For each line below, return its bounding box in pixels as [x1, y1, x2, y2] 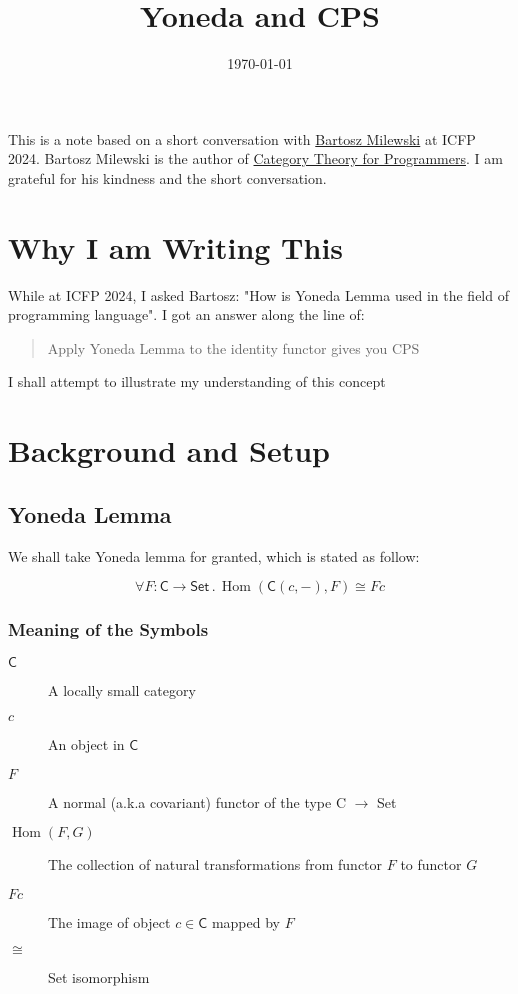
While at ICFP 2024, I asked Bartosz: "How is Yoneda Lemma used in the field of [8, 284, 509, 305]
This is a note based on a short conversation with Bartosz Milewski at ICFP [8, 128, 476, 149]
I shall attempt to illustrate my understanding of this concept [8, 371, 386, 392]
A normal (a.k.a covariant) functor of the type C [48, 791, 347, 812]
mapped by [211, 911, 280, 932]
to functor [400, 854, 462, 875]
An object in [48, 733, 125, 754]
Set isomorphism [48, 967, 150, 988]
